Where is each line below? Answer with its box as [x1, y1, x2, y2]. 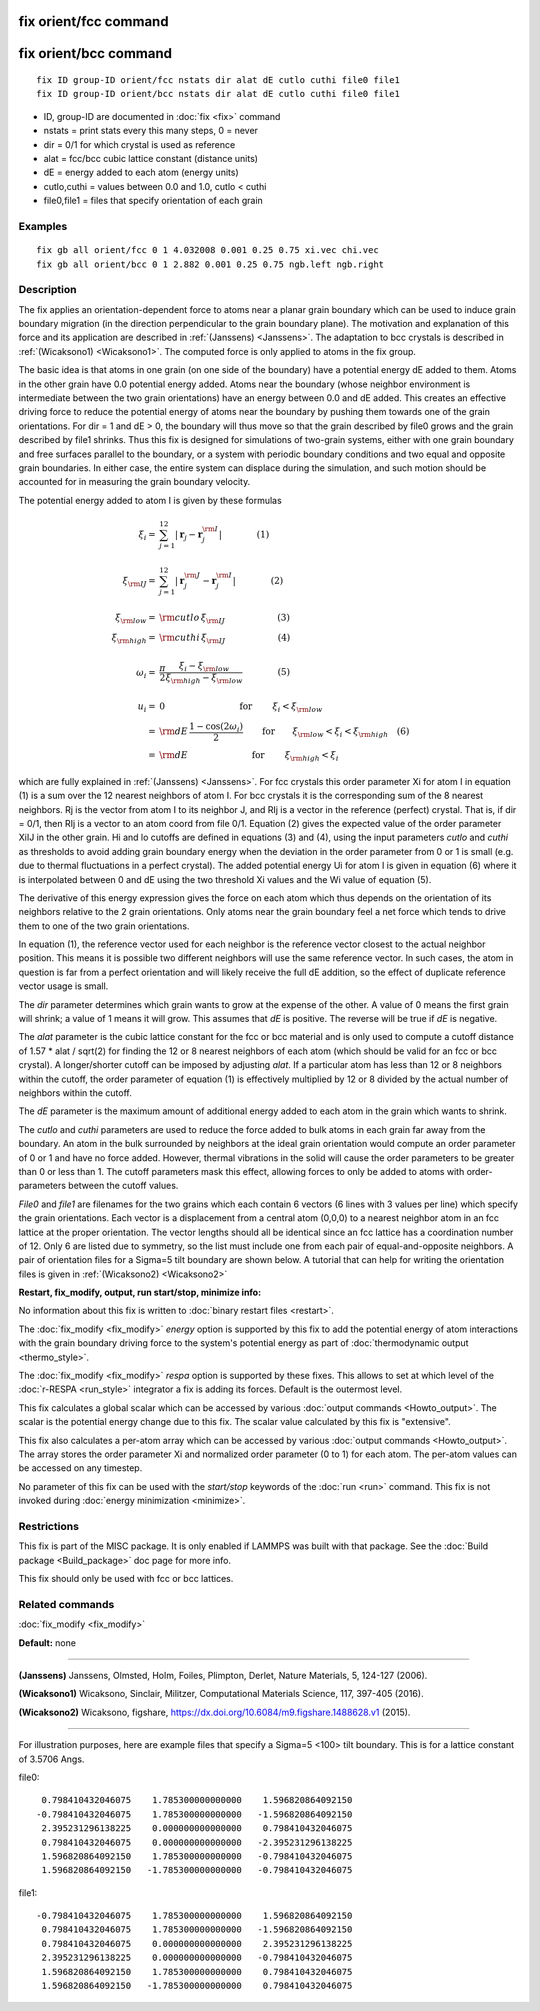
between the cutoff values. [68, 1180, 179, 1192]
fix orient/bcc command [18, 45, 173, 62]
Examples [18, 219, 68, 233]
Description [18, 283, 77, 297]
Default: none [18, 1636, 77, 1649]
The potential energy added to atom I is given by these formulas [18, 494, 282, 506]
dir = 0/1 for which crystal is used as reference [43, 138, 236, 150]
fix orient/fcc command [18, 13, 169, 30]
